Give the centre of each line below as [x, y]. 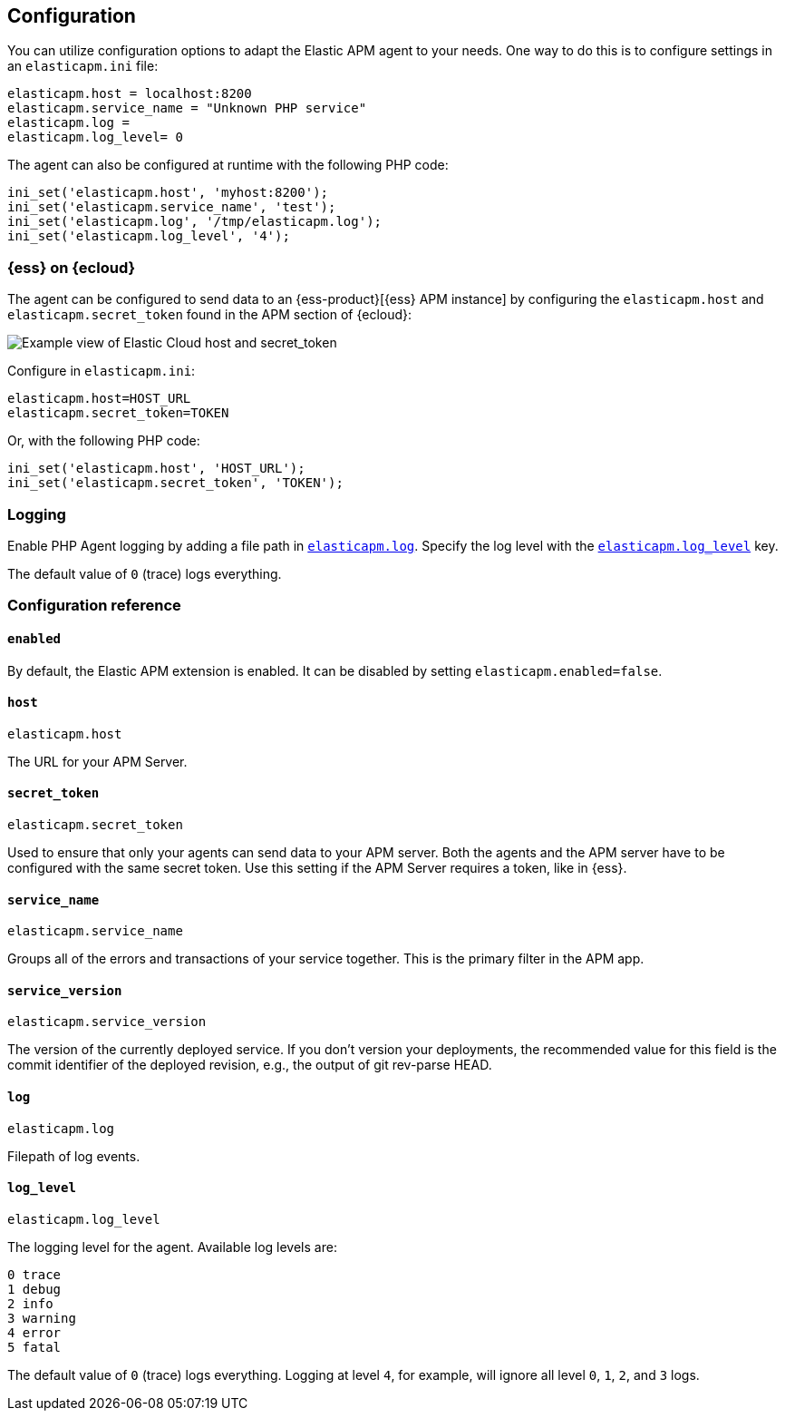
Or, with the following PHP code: [104, 441]
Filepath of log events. [74, 1156]
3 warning [42, 1318]
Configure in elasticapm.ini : [102, 371]
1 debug [34, 1289]
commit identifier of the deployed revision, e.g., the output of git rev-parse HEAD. [250, 1065]
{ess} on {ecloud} [72, 267]
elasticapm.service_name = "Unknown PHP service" [187, 108]
